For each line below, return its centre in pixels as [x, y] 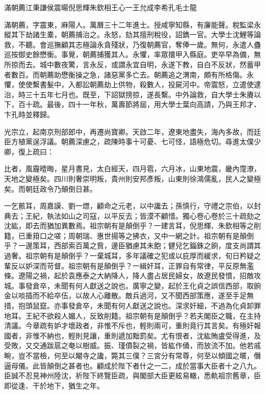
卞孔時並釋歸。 [29, 114]
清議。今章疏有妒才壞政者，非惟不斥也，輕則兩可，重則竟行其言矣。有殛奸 [129, 325]
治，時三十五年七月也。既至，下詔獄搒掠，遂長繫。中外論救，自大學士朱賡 [129, 94]
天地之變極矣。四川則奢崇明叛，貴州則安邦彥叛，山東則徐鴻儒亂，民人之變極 [132, 178]
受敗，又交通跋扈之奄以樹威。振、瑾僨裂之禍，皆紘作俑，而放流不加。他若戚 [132, 345]
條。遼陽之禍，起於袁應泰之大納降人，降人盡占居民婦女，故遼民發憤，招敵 [129, 275]
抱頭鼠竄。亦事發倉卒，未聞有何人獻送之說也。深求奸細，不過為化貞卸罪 [139, 306]
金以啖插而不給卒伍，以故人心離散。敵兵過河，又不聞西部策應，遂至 [118, 295]
